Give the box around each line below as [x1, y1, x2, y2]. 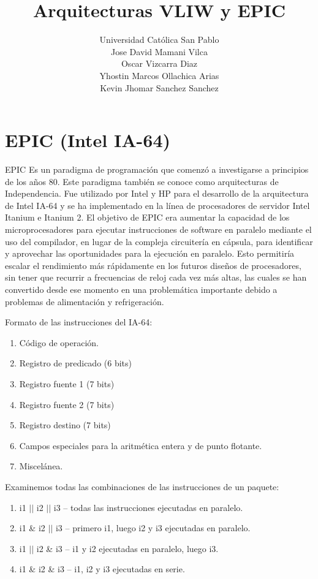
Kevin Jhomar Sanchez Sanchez [100, 81, 219, 94]
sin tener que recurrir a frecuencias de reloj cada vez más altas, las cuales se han [5, 271, 307, 284]
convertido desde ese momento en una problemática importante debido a [5, 282, 278, 295]
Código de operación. [19, 336, 99, 349]
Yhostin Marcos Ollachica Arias [99, 69, 219, 81]
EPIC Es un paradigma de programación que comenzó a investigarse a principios [5, 163, 309, 176]
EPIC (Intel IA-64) [5, 127, 171, 153]
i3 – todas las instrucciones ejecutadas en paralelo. [53, 501, 243, 513]
